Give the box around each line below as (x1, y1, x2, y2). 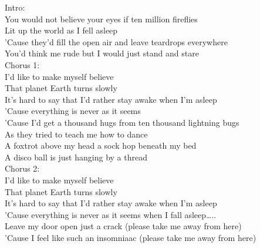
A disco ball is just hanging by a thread (5, 150, 147, 163)
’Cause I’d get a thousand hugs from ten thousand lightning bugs (5, 116, 239, 128)
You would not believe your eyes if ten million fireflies (5, 12, 198, 25)
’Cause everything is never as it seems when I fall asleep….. (5, 208, 217, 220)
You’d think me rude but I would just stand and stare (5, 47, 199, 59)
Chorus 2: (5, 162, 40, 175)
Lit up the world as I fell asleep (5, 24, 118, 36)
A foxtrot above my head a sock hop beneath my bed (5, 139, 197, 152)
